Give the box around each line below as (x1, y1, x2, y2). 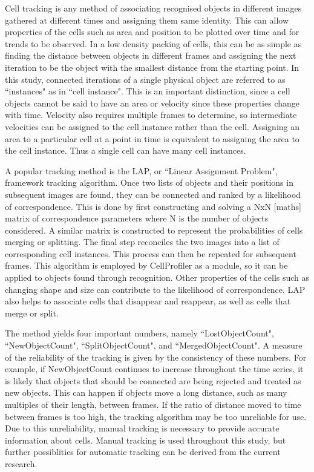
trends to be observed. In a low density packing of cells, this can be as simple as (5, 37, 302, 50)
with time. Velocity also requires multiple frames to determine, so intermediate (5, 108, 297, 121)
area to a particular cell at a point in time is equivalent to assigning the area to (5, 132, 299, 145)
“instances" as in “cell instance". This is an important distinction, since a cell (5, 85, 290, 97)
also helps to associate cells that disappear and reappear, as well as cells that (5, 295, 291, 307)
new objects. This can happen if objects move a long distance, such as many (5, 386, 287, 399)
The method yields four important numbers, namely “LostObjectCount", (5, 327, 274, 339)
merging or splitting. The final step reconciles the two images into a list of (5, 235, 280, 248)
